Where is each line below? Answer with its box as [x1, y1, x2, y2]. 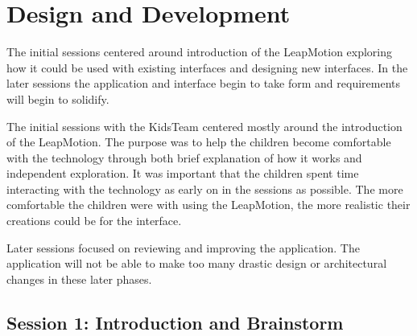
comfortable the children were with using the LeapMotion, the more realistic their [6, 196, 411, 213]
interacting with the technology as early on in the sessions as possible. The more [6, 180, 403, 197]
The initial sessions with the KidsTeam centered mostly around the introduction [6, 117, 403, 134]
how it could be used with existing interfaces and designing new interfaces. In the [6, 59, 408, 76]
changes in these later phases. [6, 270, 152, 287]
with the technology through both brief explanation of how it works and [6, 149, 362, 166]
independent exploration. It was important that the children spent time [6, 165, 359, 182]
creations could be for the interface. [6, 212, 182, 229]
